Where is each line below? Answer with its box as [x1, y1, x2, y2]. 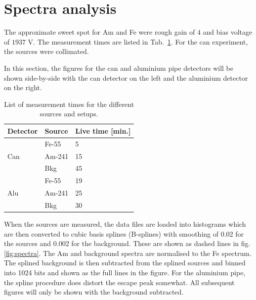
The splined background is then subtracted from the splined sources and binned [4, 257, 246, 268]
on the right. [4, 82, 42, 93]
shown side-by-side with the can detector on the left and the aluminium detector [4, 72, 248, 83]
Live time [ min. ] [75, 125, 131, 136]
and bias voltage [203, 27, 253, 37]
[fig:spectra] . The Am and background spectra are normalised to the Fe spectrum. [4, 248, 252, 258]
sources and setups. [40, 108, 98, 119]
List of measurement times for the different [4, 99, 134, 109]
